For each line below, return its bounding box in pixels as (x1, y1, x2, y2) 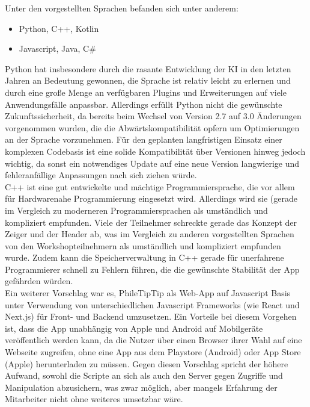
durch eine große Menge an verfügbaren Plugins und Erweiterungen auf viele (5, 85, 287, 98)
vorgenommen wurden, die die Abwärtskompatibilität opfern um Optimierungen (5, 121, 300, 134)
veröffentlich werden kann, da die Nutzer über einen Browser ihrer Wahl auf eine (5, 334, 302, 346)
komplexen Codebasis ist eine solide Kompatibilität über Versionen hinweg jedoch (5, 144, 306, 157)
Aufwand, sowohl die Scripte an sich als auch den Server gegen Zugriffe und (5, 369, 283, 382)
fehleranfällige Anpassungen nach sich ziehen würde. (5, 169, 197, 181)
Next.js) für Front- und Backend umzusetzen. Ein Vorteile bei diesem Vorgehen (5, 310, 297, 323)
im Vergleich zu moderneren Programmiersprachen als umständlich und (5, 203, 268, 216)
